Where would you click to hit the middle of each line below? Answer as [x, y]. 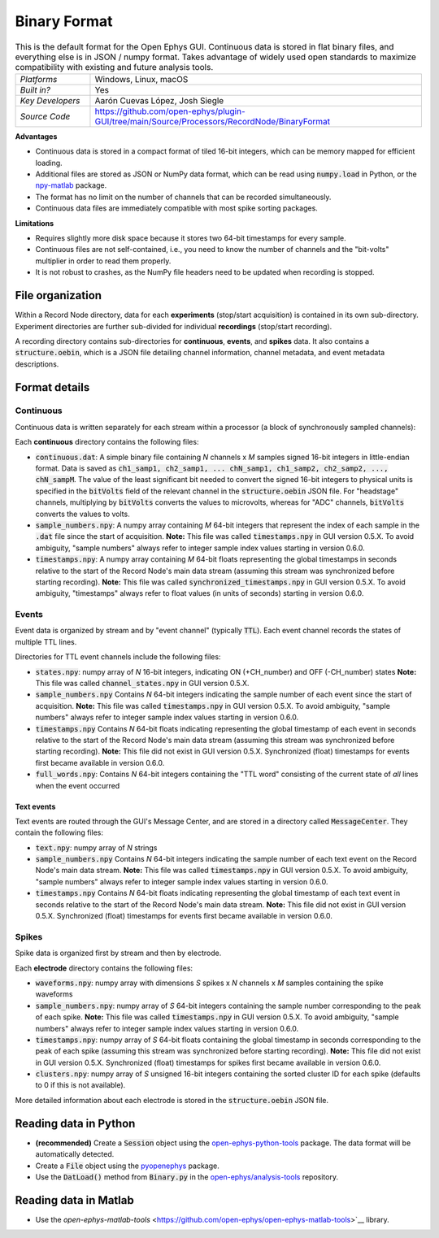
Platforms [39, 79]
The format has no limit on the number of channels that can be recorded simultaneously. [183, 197]
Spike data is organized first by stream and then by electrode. [118, 953]
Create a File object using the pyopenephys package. [127, 1166]
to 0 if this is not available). [80, 1085]
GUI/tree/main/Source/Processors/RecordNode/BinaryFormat [213, 121]
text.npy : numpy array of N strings [96, 847]
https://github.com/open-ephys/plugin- [170, 111]
